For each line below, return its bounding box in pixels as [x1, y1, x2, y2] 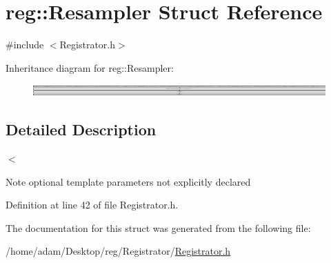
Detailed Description [6, 119, 157, 140]
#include [6, 37, 44, 52]
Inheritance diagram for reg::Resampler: [6, 60, 174, 75]
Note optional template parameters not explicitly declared [6, 174, 251, 188]
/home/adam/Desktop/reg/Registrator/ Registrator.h [6, 244, 231, 258]
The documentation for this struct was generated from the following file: [6, 220, 311, 235]
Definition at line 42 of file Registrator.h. [6, 197, 179, 212]
